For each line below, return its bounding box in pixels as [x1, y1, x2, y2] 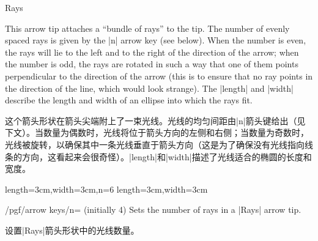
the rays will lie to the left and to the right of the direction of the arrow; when [5, 45, 299, 58]
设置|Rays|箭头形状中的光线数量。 [5, 223, 139, 236]
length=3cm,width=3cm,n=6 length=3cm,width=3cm [5, 182, 208, 195]
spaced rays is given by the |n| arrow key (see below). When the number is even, [5, 34, 306, 46]
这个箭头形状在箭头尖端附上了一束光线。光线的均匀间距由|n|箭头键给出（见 [5, 114, 306, 127]
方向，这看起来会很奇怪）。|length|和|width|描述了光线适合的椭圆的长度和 [21, 150, 312, 163]
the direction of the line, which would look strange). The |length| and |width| [5, 81, 294, 94]
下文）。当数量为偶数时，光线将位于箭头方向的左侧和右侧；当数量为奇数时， [5, 126, 309, 139]
